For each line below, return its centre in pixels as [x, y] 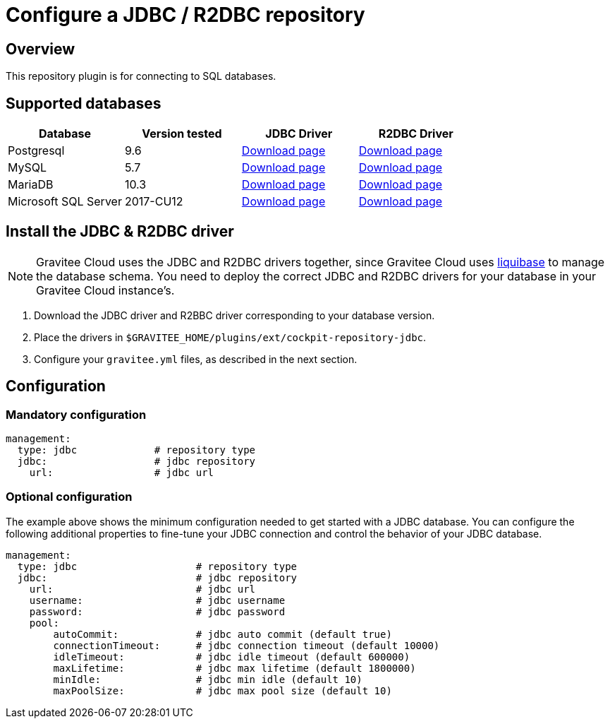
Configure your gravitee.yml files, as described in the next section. [196, 359]
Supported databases [84, 103]
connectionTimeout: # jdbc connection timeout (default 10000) [246, 645]
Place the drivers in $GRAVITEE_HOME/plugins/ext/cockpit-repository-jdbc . [230, 337]
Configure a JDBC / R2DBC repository [185, 15]
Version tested [182, 134]
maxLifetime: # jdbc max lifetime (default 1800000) [234, 668]
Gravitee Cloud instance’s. [105, 290]
